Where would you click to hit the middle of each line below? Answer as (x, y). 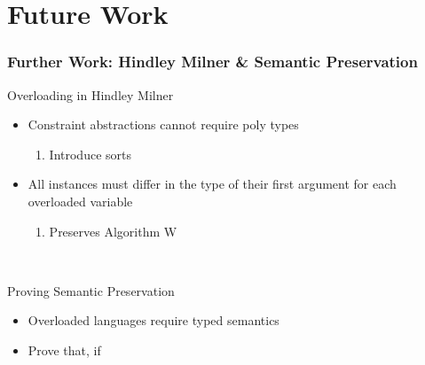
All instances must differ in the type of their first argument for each (212, 184)
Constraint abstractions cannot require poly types (163, 124)
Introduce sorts (90, 154)
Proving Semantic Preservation (91, 290)
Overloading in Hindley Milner (91, 94)
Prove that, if (64, 349)
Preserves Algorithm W (113, 231)
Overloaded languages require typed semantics (153, 320)
